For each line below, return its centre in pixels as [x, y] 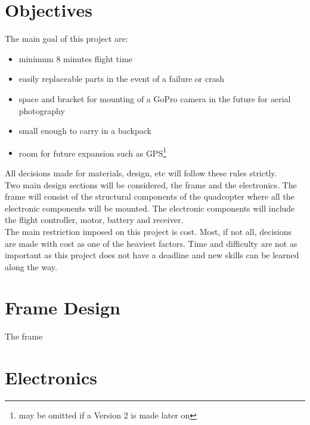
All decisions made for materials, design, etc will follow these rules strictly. [141, 172]
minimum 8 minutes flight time [76, 58]
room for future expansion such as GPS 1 [93, 152]
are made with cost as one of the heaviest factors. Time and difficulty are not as [151, 243]
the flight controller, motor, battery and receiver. [94, 220]
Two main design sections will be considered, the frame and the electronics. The [151, 184]
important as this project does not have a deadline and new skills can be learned [152, 255]
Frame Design [63, 308]
